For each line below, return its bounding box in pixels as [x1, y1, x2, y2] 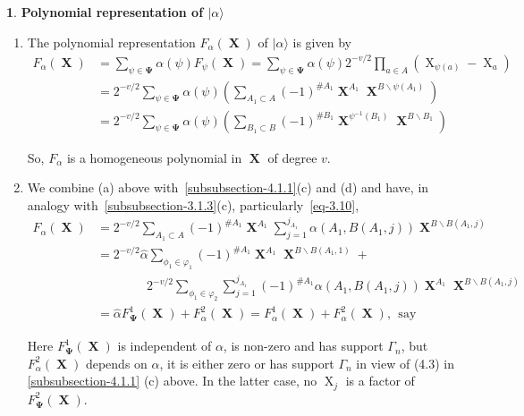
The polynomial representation [27, 32, 196, 51]
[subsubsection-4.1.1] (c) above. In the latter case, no [27, 371, 317, 390]
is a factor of [345, 371, 415, 390]
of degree [267, 148, 317, 166]
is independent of [117, 336, 212, 355]
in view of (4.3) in [356, 353, 455, 372]
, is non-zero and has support [223, 336, 384, 355]
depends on [85, 353, 148, 372]
